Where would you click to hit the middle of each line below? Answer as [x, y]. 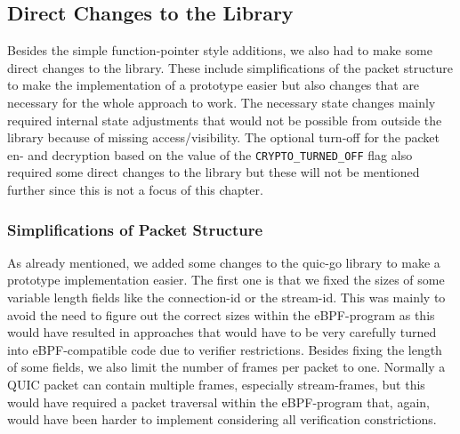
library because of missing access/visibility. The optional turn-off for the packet [223, 137]
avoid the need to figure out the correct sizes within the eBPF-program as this [221, 314]
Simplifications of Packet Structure [135, 229]
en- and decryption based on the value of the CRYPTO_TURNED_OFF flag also [210, 154]
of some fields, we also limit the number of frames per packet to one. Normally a [226, 367]
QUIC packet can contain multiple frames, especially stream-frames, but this [216, 384]
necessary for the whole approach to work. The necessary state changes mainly [222, 102]
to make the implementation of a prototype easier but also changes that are [214, 85]
